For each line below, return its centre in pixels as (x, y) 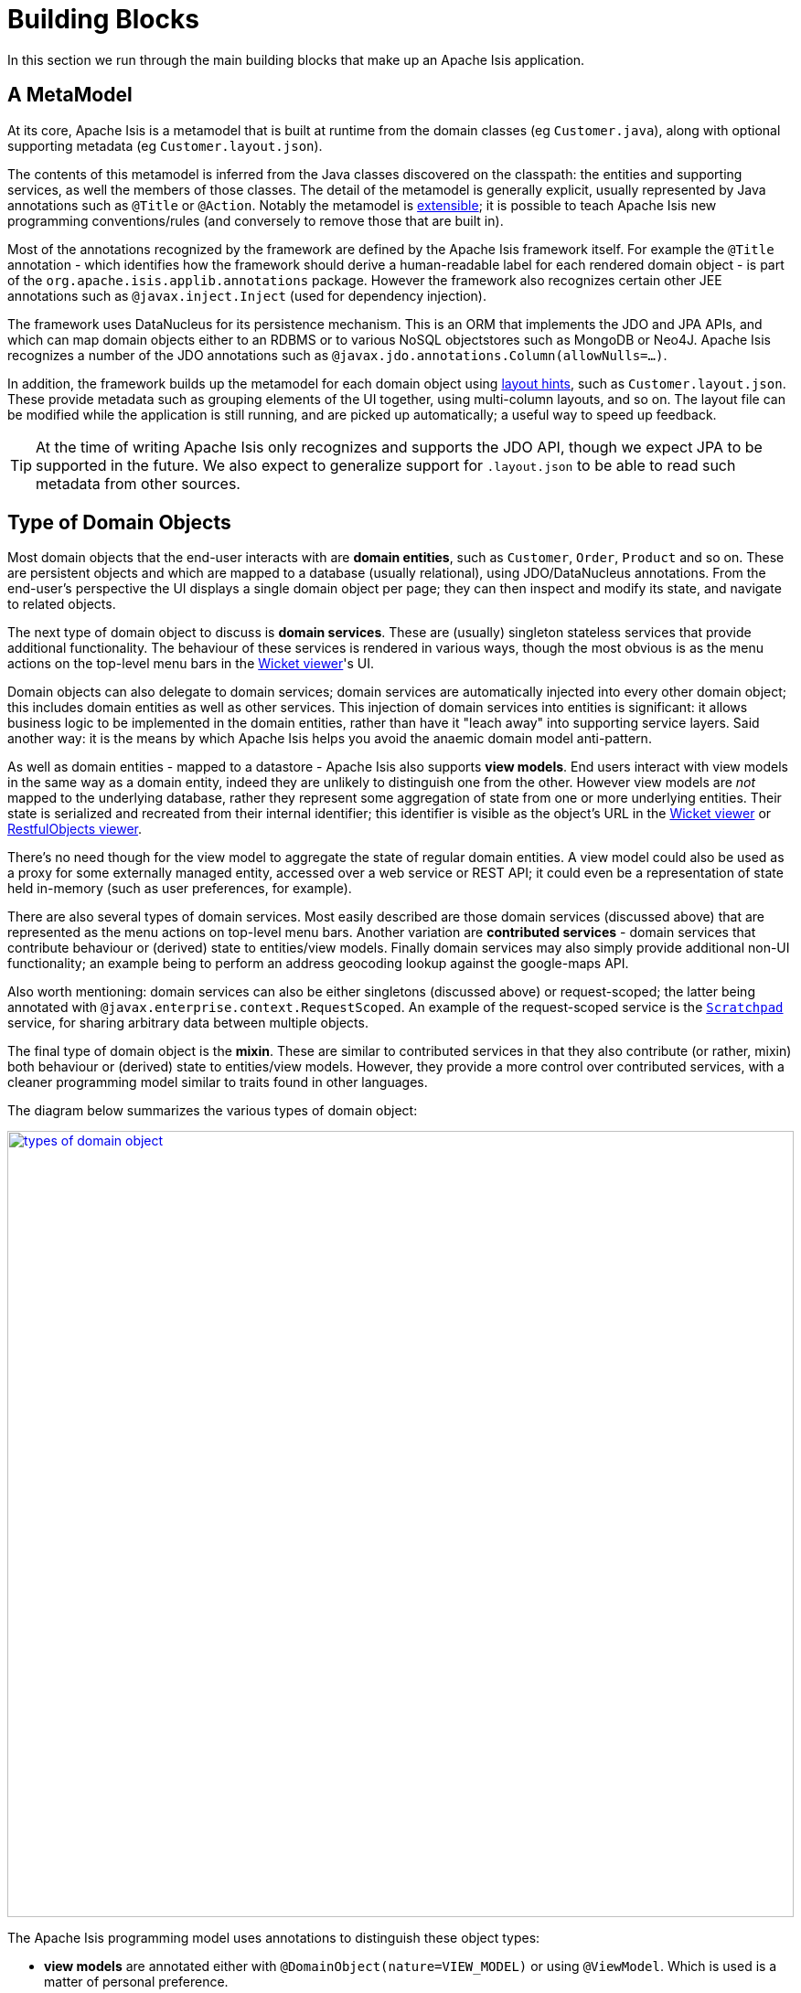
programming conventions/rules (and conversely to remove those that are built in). (256, 220)
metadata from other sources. (138, 483)
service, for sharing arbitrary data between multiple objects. (188, 1023)
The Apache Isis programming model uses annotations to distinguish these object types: (274, 1938)
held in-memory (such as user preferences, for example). (180, 889)
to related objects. (62, 604)
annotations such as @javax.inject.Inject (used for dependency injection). (247, 295)
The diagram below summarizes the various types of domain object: (213, 1111)
